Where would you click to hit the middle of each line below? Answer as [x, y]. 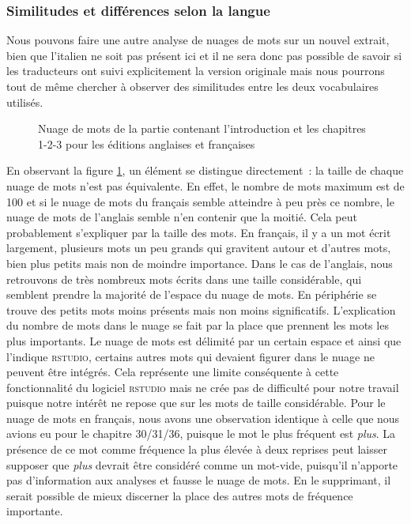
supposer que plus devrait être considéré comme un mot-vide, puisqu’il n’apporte [202, 464]
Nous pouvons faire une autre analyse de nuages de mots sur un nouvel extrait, [198, 40]
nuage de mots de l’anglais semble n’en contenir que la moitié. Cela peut [182, 217]
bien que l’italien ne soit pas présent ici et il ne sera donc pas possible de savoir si [204, 55]
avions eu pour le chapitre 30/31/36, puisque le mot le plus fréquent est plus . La [201, 434]
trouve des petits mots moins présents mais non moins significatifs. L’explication [201, 309]
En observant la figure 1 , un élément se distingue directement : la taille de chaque [205, 170]
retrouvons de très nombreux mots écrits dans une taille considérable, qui [184, 279]
